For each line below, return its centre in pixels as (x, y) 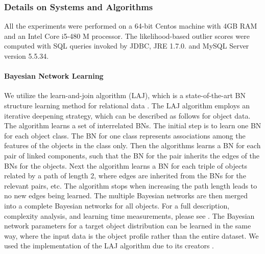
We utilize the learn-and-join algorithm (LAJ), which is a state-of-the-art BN (125, 95)
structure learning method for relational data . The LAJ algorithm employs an (127, 105)
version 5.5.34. (27, 56)
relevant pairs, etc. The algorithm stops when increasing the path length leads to (131, 185)
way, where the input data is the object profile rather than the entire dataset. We (131, 235)
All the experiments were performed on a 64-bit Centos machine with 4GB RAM (131, 26)
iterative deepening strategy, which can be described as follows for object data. (127, 115)
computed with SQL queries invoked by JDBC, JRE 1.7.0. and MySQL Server (127, 46)
